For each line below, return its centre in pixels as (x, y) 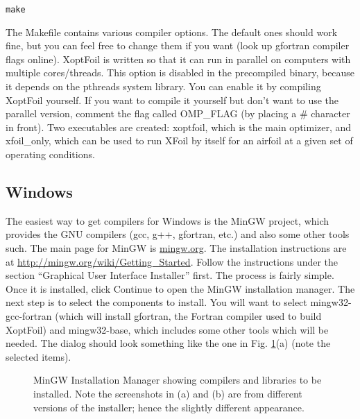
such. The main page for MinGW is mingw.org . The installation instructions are (176, 247)
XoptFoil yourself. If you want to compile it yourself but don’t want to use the (172, 100)
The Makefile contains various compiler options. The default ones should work (172, 32)
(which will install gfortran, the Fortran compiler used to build (188, 315)
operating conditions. (50, 154)
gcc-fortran (29, 315)
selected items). (38, 356)
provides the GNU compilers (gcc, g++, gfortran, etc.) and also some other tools (178, 234)
